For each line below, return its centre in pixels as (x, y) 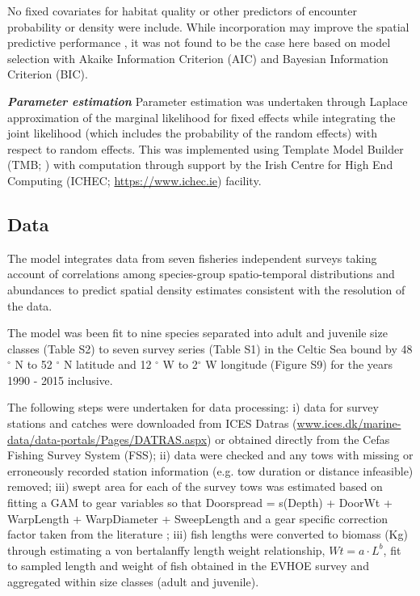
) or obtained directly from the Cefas (298, 439)
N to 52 (34, 364)
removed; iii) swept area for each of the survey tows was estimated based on (195, 486)
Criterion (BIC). (48, 74)
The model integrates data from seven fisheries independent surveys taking (192, 258)
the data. (30, 305)
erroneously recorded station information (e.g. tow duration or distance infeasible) (210, 470)
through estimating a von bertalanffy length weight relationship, (166, 550)
